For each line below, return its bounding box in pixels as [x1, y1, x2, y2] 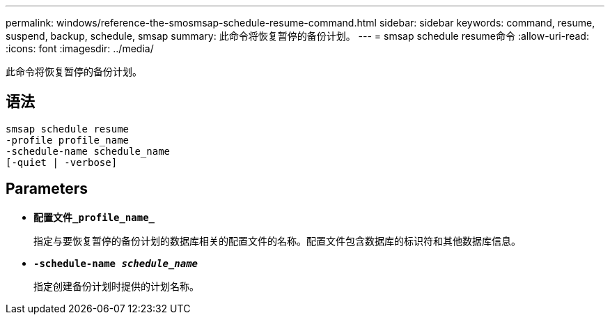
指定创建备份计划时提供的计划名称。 [33, 280, 199, 292]
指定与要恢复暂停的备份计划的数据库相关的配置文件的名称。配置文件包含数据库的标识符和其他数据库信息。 [33, 234, 521, 247]
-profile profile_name [6, 134, 130, 146]
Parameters [6, 180, 88, 198]
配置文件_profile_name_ [33, 211, 155, 223]
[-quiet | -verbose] [6, 156, 118, 168]
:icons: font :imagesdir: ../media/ [6, 43, 154, 54]
